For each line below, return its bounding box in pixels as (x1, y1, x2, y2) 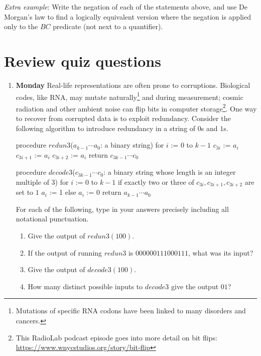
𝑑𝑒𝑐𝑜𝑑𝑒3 (48, 169, 73, 177)
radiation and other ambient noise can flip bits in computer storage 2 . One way (16, 101, 257, 113)
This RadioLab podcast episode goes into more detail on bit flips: (16, 332, 217, 342)
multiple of (16, 176, 49, 187)
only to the (4, 21, 38, 32)
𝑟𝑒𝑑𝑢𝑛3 (48, 142, 71, 150)
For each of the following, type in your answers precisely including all (16, 203, 229, 214)
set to (16, 187, 34, 197)
